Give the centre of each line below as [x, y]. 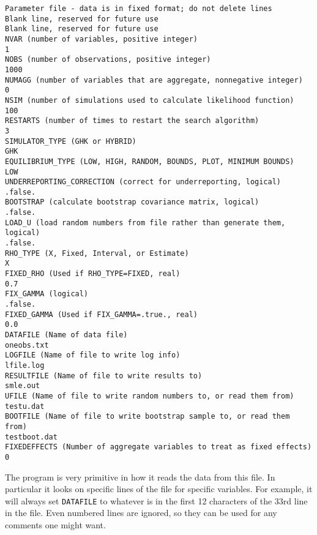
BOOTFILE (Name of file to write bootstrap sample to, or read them [147, 417]
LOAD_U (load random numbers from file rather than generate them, [145, 223]
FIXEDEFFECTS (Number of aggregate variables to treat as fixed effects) [158, 447]
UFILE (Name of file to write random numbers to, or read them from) [150, 396]
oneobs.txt [27, 345]
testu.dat [25, 406]
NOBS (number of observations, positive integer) [108, 60]
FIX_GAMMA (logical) [47, 294]
